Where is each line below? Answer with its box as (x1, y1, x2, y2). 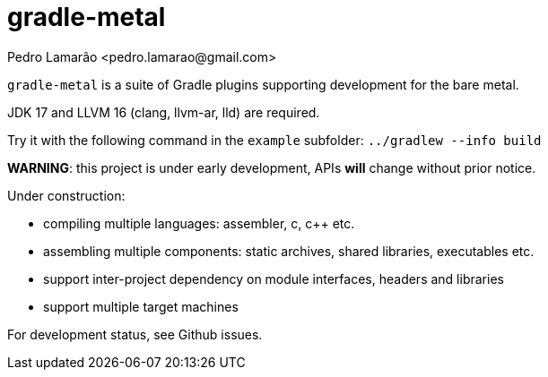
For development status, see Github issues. (7, 326, 263, 342)
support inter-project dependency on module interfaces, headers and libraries (43, 270, 504, 287)
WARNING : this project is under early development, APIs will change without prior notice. (7, 159, 536, 176)
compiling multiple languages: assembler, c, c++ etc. (43, 215, 355, 231)
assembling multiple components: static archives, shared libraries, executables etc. (43, 243, 535, 259)
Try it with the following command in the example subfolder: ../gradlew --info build (7, 132, 542, 148)
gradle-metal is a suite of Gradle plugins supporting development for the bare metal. (7, 76, 519, 92)
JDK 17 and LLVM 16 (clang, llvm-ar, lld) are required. (7, 104, 320, 120)
